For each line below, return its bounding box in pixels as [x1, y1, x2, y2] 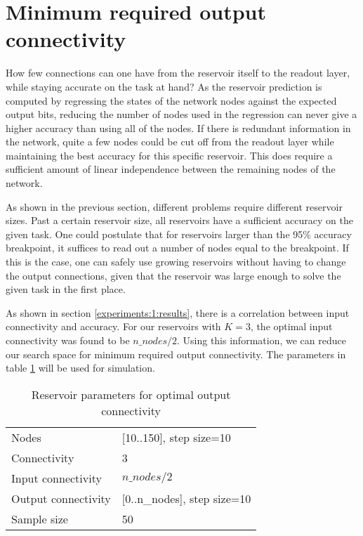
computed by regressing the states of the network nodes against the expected [6, 93, 337, 107]
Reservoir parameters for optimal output [31, 386, 231, 403]
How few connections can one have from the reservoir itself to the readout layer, [6, 65, 350, 80]
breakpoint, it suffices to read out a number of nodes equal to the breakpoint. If [6, 240, 349, 255]
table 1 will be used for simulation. [6, 360, 155, 375]
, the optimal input [250, 319, 333, 334]
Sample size [11, 510, 68, 527]
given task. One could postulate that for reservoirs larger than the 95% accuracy [6, 226, 352, 241]
